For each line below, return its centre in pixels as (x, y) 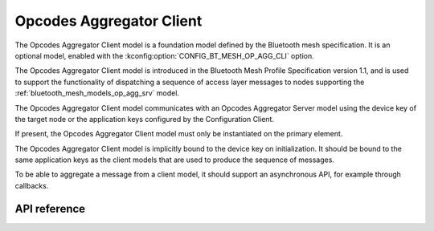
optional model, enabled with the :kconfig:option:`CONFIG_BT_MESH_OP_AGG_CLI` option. (164, 55)
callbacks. (32, 185)
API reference (50, 209)
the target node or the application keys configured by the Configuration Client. (145, 119)
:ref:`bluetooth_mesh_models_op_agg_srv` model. (97, 93)
